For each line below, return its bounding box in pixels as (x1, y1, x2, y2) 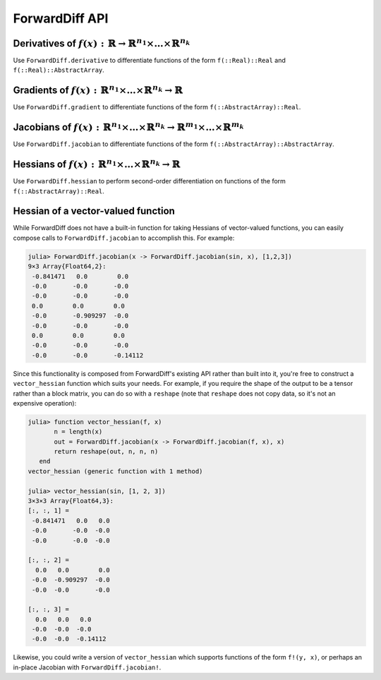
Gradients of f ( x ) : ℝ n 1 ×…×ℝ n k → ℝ (13, 83, 183, 97)
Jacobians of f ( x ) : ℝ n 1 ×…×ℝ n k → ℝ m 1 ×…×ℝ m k (13, 120, 245, 133)
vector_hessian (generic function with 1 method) (28, 467, 203, 475)
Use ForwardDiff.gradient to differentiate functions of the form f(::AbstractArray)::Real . (13, 103, 301, 111)
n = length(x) (54, 427, 103, 436)
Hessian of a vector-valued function (13, 205, 176, 217)
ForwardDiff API (13, 11, 109, 26)
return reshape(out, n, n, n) (54, 448, 159, 456)
